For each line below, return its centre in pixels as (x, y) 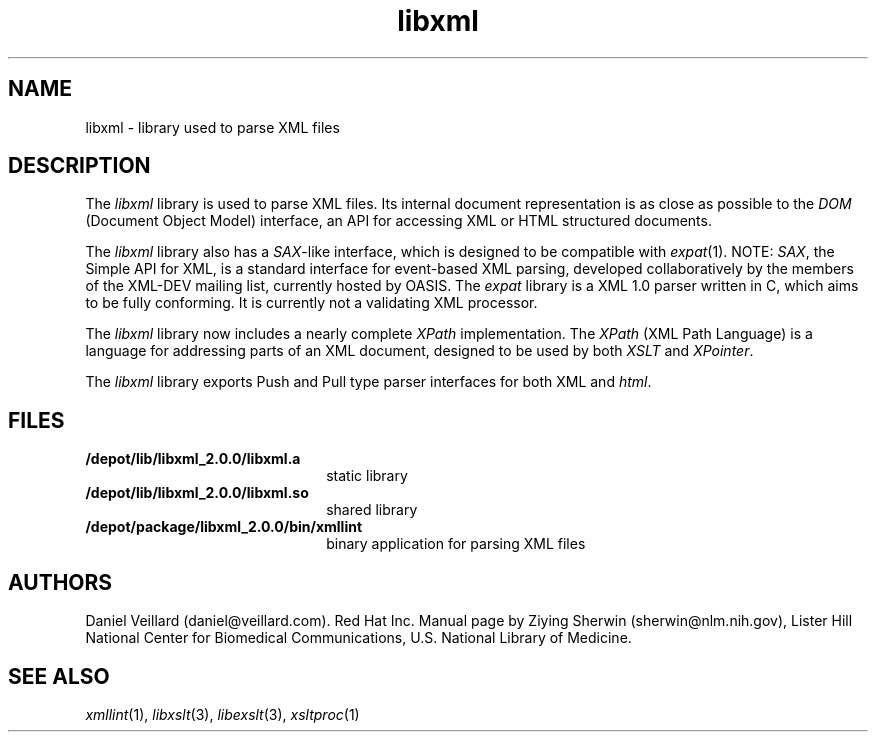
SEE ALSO (59, 676)
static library (367, 476)
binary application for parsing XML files (456, 544)
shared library (372, 510)
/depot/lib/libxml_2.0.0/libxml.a (193, 459)
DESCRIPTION (79, 166)
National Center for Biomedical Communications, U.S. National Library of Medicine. (358, 638)
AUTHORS (60, 582)
